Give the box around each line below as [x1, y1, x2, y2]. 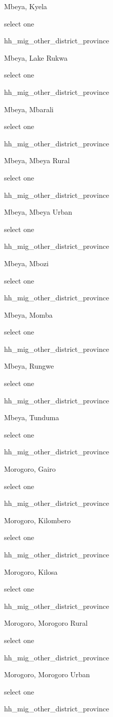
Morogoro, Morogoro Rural [4, 618, 88, 628]
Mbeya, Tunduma [4, 412, 59, 423]
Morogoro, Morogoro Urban [4, 669, 90, 680]
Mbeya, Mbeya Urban [4, 207, 72, 217]
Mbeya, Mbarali [4, 104, 54, 114]
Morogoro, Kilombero [4, 515, 71, 525]
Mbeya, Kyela [4, 1, 47, 11]
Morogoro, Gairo [4, 464, 56, 474]
